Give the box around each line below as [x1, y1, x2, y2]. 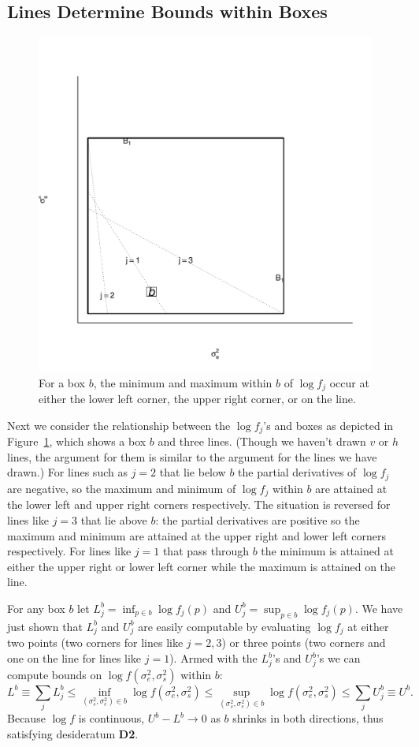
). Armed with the [169, 650, 258, 667]
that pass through [162, 543, 250, 559]
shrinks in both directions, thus [232, 710, 384, 726]
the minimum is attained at [261, 543, 394, 559]
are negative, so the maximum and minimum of [7, 480, 236, 496]
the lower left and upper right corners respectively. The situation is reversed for [7, 496, 391, 513]
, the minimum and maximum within [93, 374, 273, 390]
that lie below [159, 464, 226, 480]
